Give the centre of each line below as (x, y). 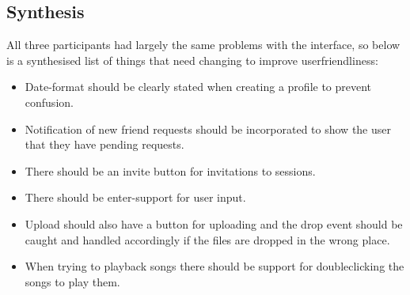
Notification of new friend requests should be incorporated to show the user (208, 129)
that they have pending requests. (104, 144)
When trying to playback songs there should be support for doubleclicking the (214, 266)
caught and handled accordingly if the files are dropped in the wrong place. (207, 239)
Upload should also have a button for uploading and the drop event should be (214, 223)
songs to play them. (72, 281)
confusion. (49, 102)
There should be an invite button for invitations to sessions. (170, 170)
